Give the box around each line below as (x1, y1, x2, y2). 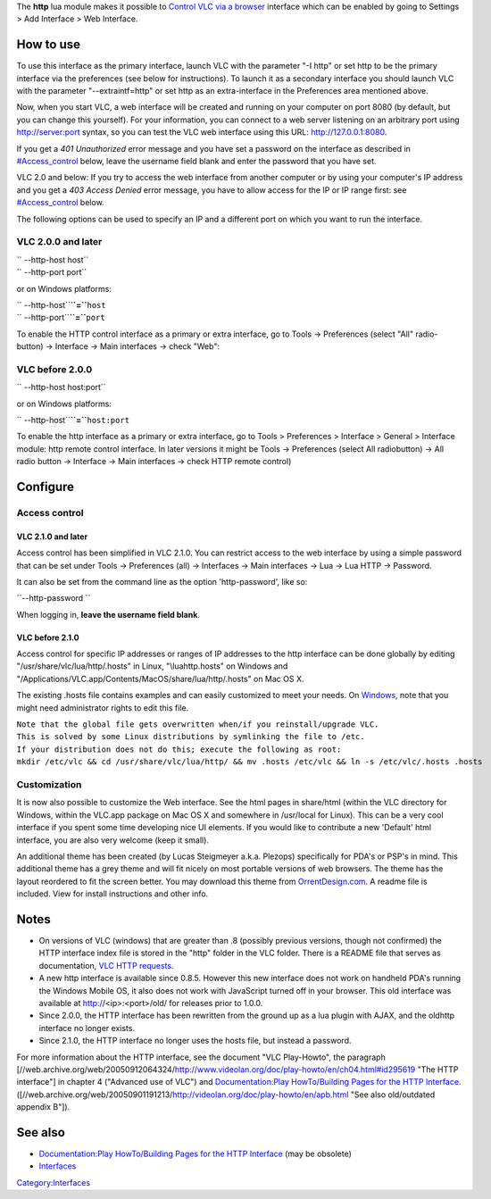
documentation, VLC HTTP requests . (38, 960, 174, 970)
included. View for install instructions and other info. (16, 888, 209, 899)
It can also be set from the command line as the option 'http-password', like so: (16, 576, 308, 587)
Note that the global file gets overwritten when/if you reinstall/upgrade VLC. (16, 720, 379, 729)
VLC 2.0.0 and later (16, 236, 103, 248)
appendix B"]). (16, 1102, 71, 1112)
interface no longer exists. (38, 1022, 136, 1033)
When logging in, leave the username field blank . (16, 609, 201, 620)
